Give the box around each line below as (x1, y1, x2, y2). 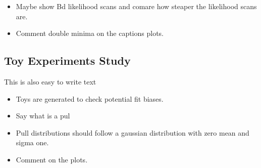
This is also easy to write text (4, 76, 96, 87)
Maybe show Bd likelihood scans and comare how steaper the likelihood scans (16, 1, 257, 11)
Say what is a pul (16, 110, 70, 121)
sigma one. (16, 137, 49, 148)
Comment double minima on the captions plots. (16, 28, 164, 38)
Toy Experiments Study (4, 53, 131, 68)
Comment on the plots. (16, 154, 88, 164)
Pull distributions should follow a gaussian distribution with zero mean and (16, 127, 249, 138)
